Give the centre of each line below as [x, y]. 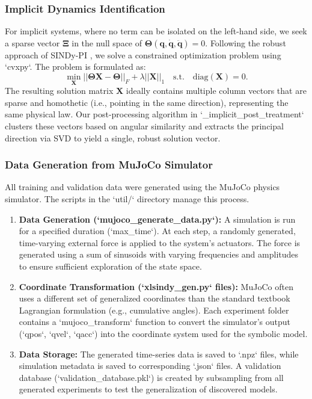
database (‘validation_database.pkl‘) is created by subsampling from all [151, 377]
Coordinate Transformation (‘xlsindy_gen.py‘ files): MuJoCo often [156, 286]
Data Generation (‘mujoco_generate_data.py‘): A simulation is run [157, 219]
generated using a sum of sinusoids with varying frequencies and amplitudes [159, 254]
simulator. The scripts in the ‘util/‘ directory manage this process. [127, 199]
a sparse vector [32, 42]
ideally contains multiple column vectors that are [216, 91]
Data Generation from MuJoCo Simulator [109, 165]
